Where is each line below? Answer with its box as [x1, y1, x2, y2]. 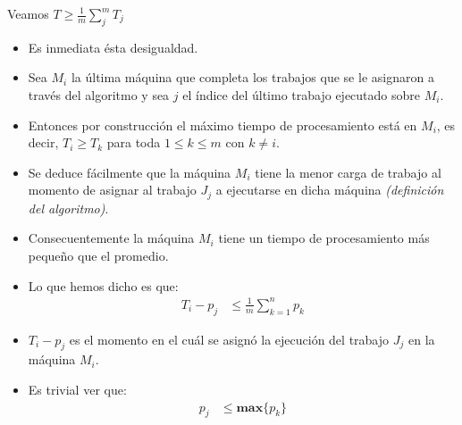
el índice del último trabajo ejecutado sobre [182, 85, 420, 104]
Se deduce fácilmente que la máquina [28, 162, 231, 181]
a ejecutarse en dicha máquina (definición [215, 180, 444, 199]
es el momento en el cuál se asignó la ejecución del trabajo [69, 329, 390, 348]
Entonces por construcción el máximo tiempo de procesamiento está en [28, 115, 417, 134]
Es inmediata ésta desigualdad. [28, 37, 198, 56]
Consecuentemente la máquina [28, 229, 195, 247]
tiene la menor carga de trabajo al [255, 162, 441, 181]
